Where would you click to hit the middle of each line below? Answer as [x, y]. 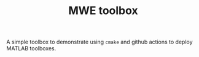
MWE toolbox [103, 11]
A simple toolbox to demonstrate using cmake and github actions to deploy [99, 42]
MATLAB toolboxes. [31, 48]
